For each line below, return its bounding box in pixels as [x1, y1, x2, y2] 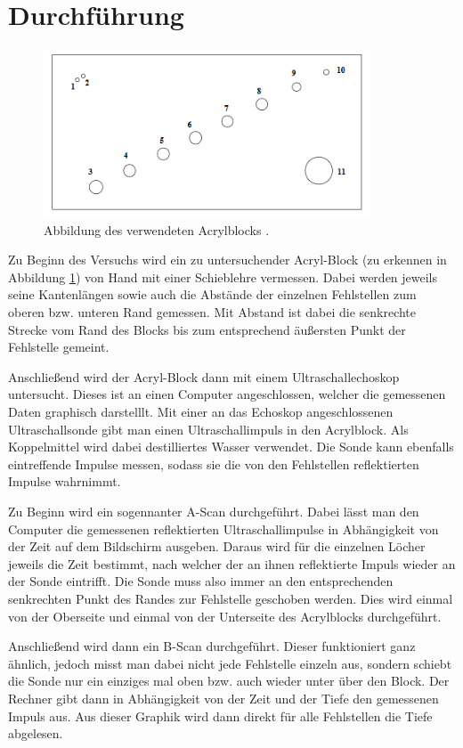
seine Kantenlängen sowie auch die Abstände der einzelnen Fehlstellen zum [8, 285, 417, 304]
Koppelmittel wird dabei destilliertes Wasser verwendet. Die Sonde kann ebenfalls [8, 437, 454, 456]
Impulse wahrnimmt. [8, 472, 121, 491]
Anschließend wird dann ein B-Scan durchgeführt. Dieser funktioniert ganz [8, 637, 416, 655]
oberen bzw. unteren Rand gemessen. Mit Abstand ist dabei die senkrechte [8, 303, 417, 321]
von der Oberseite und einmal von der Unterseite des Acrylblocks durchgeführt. [8, 606, 442, 625]
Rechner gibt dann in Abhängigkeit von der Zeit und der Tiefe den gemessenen [8, 688, 439, 707]
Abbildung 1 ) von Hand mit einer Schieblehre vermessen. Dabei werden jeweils [8, 267, 438, 286]
